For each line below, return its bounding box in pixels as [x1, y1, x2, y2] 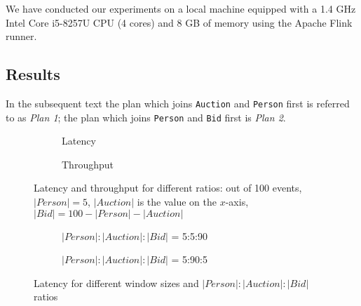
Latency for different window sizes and [34, 275, 199, 290]
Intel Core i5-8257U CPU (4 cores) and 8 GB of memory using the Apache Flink [6, 15, 353, 29]
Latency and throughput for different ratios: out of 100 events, [34, 180, 302, 195]
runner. [6, 29, 37, 44]
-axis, [225, 194, 249, 209]
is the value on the [137, 194, 217, 209]
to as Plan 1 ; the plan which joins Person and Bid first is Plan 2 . [6, 109, 286, 124]
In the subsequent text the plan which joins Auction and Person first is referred [6, 95, 350, 110]
